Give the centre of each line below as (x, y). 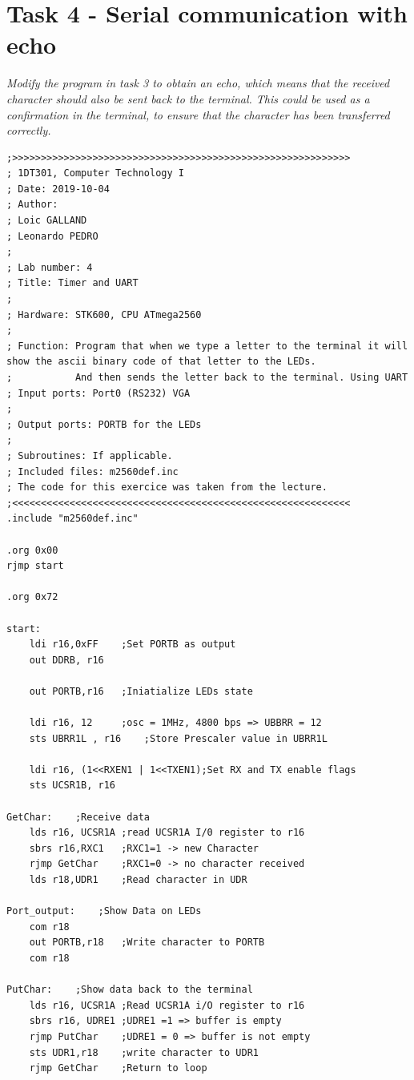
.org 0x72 (32, 597)
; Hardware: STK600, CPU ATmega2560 (104, 314)
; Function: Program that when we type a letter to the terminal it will (207, 346)
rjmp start (35, 566)
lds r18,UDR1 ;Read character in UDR (138, 880)
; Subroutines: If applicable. (90, 455)
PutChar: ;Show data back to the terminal (130, 990)
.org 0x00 (32, 550)
